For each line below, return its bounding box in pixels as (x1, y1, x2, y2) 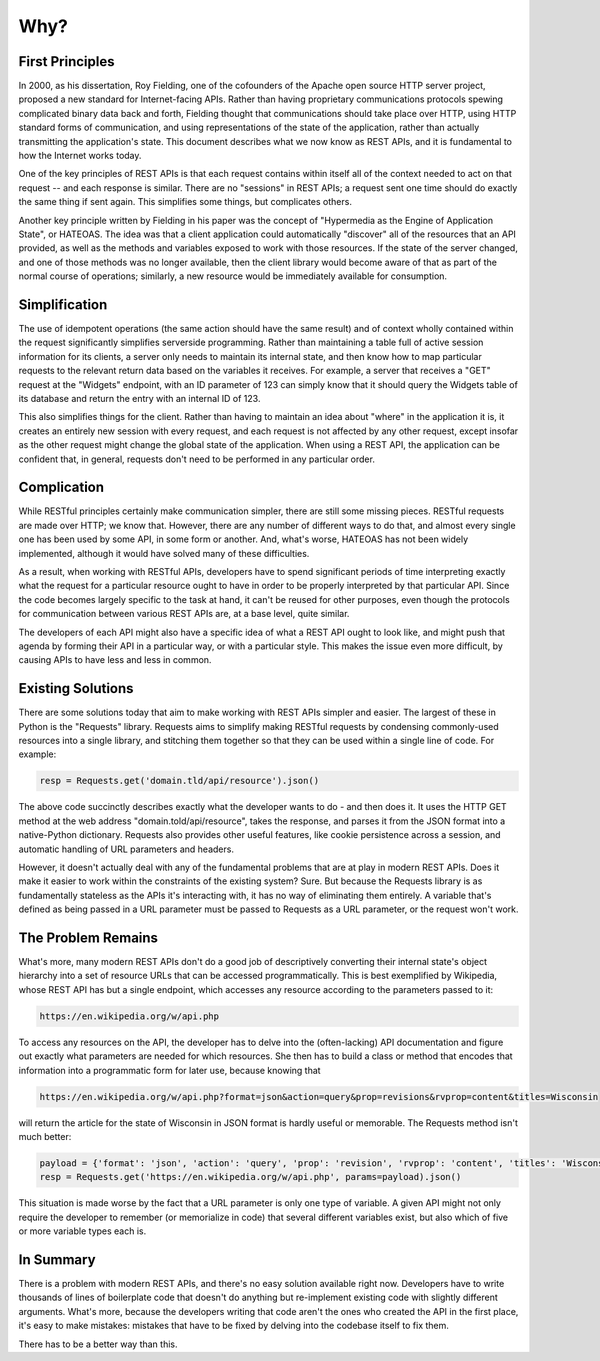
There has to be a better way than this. (18, 1338, 178, 1350)
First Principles (18, 53, 115, 70)
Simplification (18, 296, 108, 313)
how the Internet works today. (18, 150, 142, 162)
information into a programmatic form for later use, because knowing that (18, 1064, 321, 1076)
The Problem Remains (18, 929, 159, 946)
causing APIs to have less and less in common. (18, 654, 212, 666)
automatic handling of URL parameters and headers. (18, 843, 235, 855)
